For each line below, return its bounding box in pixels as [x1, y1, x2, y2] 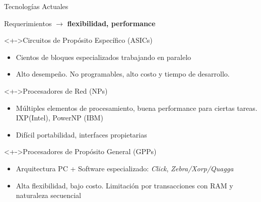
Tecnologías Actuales [4, 1, 69, 11]
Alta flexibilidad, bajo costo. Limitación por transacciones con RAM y [16, 180, 233, 190]
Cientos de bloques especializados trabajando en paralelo [16, 51, 191, 62]
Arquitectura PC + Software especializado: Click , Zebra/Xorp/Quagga [16, 163, 234, 173]
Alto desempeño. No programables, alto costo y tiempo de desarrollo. [16, 69, 230, 79]
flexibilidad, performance [67, 18, 156, 28]
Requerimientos [4, 18, 52, 28]
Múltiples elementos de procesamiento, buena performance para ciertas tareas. [16, 102, 257, 113]
